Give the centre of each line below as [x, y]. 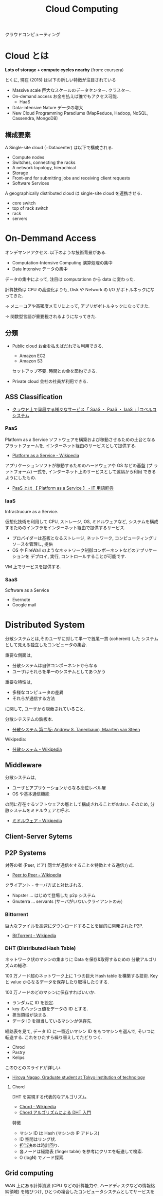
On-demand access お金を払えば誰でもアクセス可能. [65, 97]
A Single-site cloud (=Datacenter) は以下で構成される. [59, 147]
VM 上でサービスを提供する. [33, 567]
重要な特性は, [19, 682]
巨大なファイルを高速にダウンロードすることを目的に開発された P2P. [74, 926]
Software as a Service [27, 590]
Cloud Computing [82, 9]
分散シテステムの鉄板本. [29, 719]
